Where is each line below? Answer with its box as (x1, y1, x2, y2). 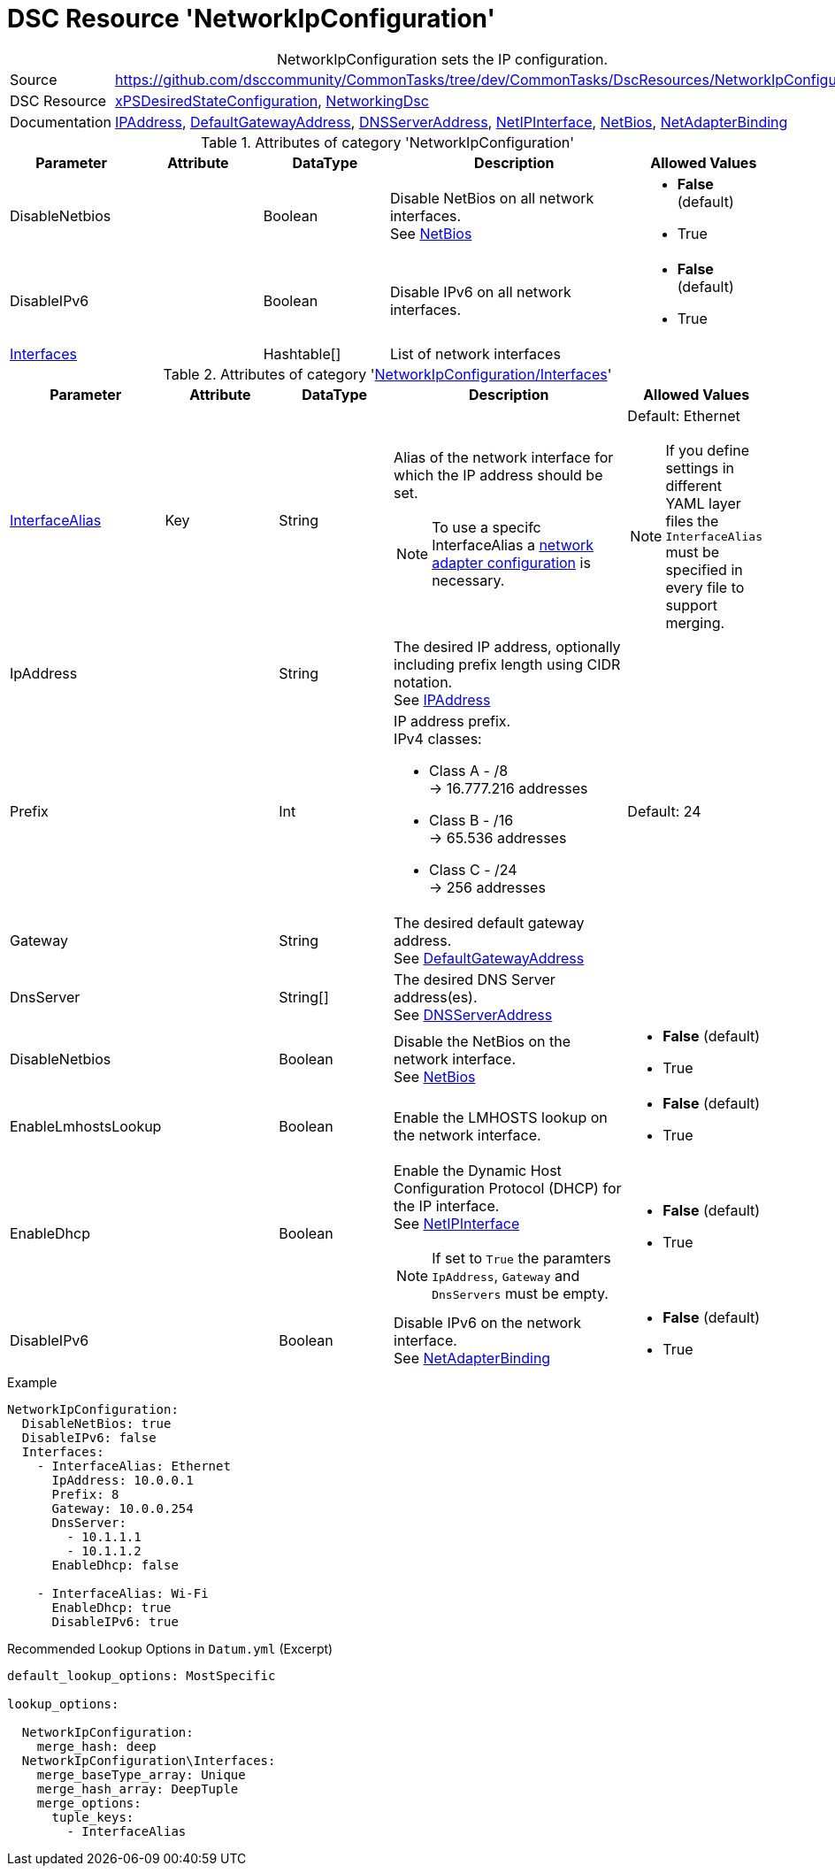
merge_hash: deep (36, 1739, 157, 1754)
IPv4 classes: (394, 729, 482, 748)
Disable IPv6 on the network (394, 1313, 582, 1332)
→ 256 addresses (429, 878, 546, 896)
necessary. (432, 572, 505, 590)
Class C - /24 (429, 860, 517, 879)
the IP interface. (394, 1196, 500, 1215)
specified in (665, 560, 743, 579)
